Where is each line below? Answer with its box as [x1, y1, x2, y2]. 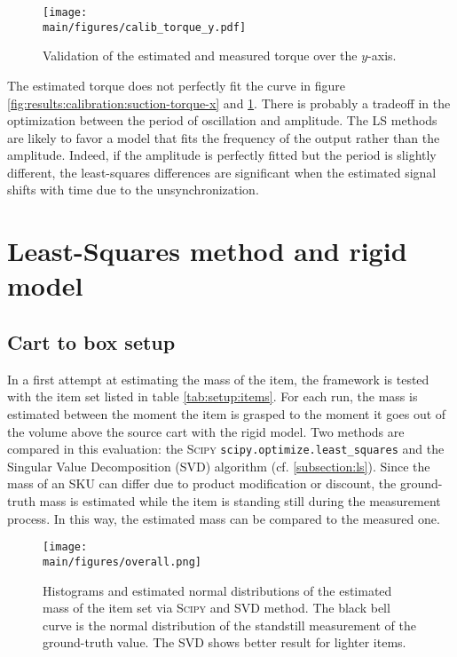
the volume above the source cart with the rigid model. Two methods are [7, 422, 405, 440]
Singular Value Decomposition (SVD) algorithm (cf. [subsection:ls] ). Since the [7, 456, 430, 475]
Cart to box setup [7, 328, 176, 356]
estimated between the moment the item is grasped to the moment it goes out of [7, 405, 446, 423]
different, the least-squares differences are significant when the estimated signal [7, 162, 437, 181]
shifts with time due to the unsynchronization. [7, 180, 259, 199]
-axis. [367, 46, 397, 65]
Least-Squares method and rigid [7, 233, 407, 269]
